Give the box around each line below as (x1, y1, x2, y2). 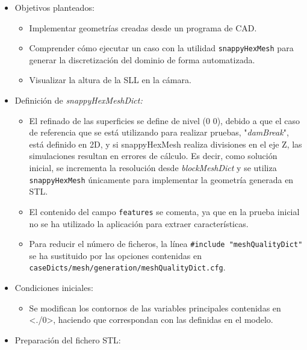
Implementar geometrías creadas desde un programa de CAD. (29, 21, 257, 34)
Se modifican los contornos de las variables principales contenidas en (29, 301, 281, 314)
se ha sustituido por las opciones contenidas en (29, 249, 202, 261)
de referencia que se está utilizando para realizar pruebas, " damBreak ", (29, 126, 289, 139)
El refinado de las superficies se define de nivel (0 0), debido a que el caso (29, 114, 300, 127)
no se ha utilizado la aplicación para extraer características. (29, 217, 249, 230)
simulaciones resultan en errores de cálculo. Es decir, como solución (29, 149, 278, 162)
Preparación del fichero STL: (14, 333, 121, 346)
